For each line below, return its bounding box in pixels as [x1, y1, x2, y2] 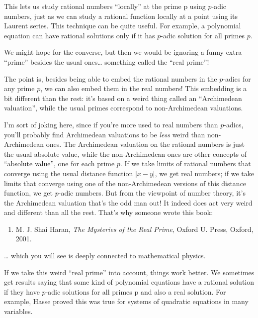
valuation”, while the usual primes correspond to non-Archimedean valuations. [4, 103, 243, 113]
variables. [4, 306, 33, 317]
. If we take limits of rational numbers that [120, 158, 251, 169]
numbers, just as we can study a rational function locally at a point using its [4, 10, 238, 21]
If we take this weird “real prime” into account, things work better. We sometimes [4, 267, 255, 277]
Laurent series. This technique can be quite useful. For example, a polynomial [4, 20, 241, 31]
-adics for [223, 73, 251, 84]
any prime [4, 83, 35, 94]
